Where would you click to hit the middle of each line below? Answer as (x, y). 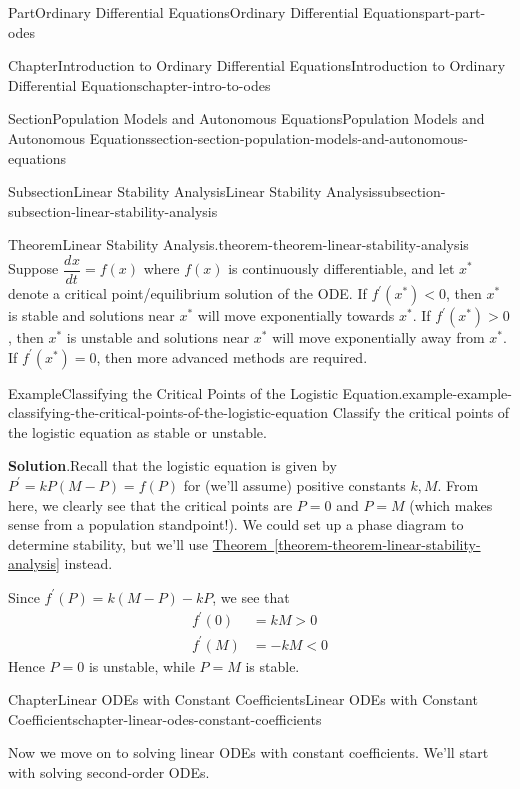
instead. (88, 563)
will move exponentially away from (378, 337)
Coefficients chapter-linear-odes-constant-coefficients (165, 718)
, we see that (251, 596)
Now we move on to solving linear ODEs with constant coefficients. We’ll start (248, 752)
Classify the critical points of (421, 412)
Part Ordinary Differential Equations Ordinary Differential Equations (216, 12)
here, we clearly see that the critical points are (150, 504)
